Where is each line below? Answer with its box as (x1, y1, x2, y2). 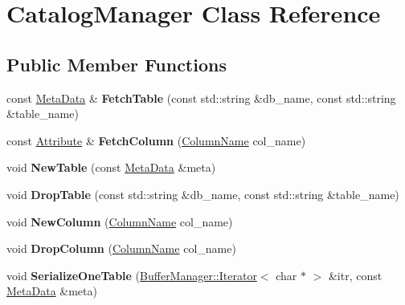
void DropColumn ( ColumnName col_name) (6, 240, 236, 257)
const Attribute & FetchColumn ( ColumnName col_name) (6, 132, 306, 148)
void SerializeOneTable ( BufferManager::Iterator (6, 266, 257, 283)
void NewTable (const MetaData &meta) (6, 159, 216, 176)
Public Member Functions (6, 51, 227, 76)
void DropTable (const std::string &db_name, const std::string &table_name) (6, 185, 399, 202)
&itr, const (328, 266, 382, 283)
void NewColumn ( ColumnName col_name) (6, 213, 233, 230)
